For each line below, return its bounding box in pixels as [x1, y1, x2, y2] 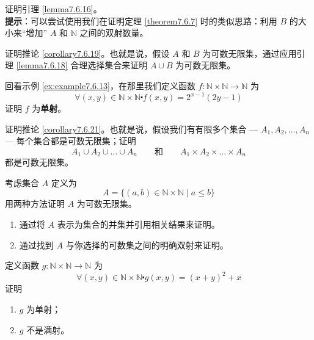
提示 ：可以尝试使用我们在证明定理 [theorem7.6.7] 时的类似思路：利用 [5, 14, 277, 27]
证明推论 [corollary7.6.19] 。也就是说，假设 [5, 46, 170, 59]
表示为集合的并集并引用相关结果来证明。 [57, 218, 220, 231]
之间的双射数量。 [79, 26, 148, 39]
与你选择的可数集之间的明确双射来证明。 [65, 238, 228, 251]
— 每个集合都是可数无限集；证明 [5, 134, 136, 147]
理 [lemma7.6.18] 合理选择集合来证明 [5, 59, 148, 71]
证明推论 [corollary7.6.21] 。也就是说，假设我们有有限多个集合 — [5, 122, 258, 135]
